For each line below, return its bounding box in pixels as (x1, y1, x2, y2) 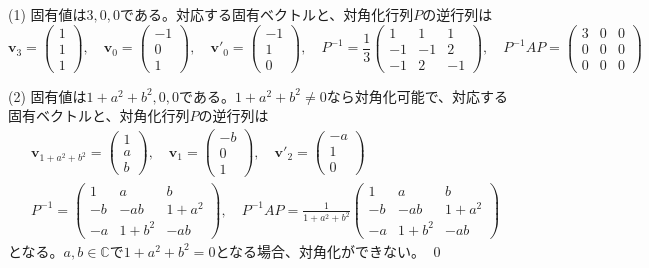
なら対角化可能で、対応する (326, 85, 509, 106)
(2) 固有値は (8, 85, 87, 106)
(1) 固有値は (8, 4, 87, 24)
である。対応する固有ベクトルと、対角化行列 (120, 4, 414, 24)
